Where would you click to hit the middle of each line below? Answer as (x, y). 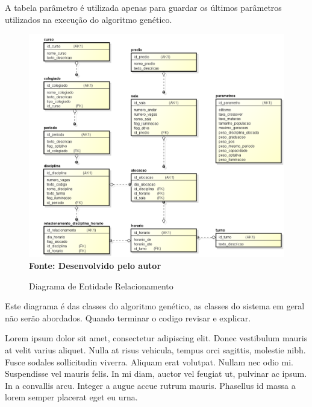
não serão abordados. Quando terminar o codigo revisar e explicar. (128, 317)
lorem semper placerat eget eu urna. (71, 397)
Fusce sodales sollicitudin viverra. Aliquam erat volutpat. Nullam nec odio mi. (149, 361)
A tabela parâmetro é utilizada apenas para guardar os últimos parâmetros (143, 7)
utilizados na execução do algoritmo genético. (89, 19)
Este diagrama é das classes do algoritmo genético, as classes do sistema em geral (155, 306)
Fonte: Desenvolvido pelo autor (95, 265)
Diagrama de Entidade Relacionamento (101, 286)
